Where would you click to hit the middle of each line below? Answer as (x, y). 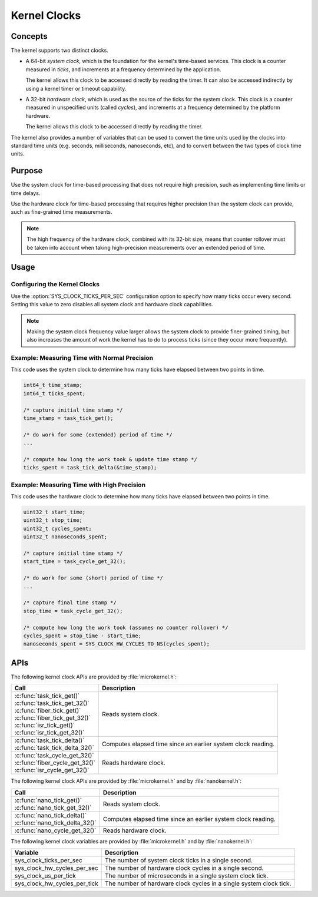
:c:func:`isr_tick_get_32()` (49, 733)
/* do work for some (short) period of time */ (93, 578)
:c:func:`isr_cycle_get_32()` (52, 770)
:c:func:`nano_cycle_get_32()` (55, 830)
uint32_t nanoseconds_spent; (65, 537)
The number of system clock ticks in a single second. (179, 860)
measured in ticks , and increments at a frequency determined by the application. (123, 69)
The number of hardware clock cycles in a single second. (184, 868)
